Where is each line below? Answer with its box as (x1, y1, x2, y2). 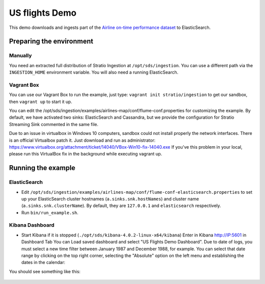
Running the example (9, 164, 76, 172)
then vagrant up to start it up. (9, 99, 72, 104)
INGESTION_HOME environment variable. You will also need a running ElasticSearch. (9, 69, 179, 76)
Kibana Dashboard (9, 222, 55, 229)
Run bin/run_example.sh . (21, 209, 79, 215)
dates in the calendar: (21, 259, 66, 265)
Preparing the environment (9, 37, 93, 46)
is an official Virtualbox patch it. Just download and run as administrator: (9, 137, 156, 143)
